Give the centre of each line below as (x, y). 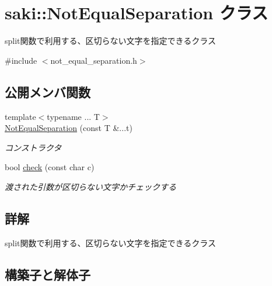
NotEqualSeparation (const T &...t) (69, 128)
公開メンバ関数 (48, 92)
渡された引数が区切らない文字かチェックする (90, 186)
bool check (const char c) (50, 167)
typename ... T (73, 116)
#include (21, 60)
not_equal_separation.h (94, 60)
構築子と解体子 (48, 274)
